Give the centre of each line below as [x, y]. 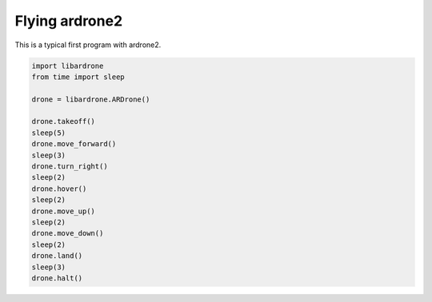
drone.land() [57, 256]
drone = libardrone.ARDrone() [91, 99]
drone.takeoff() [64, 121]
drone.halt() [57, 278]
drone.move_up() [64, 211]
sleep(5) [49, 133]
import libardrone [68, 66]
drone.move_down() [68, 233]
